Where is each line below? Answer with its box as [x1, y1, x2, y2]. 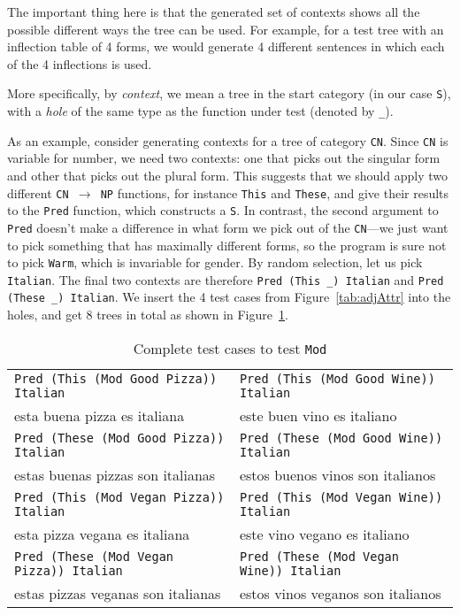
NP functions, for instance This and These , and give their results [100, 183, 449, 202]
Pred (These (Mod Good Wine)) [239, 430, 443, 445]
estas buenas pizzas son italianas [14, 464, 216, 485]
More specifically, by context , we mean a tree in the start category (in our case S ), [7, 84, 451, 103]
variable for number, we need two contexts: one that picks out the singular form [7, 149, 441, 167]
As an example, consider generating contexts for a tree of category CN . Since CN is [7, 131, 448, 150]
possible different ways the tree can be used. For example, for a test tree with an [7, 19, 444, 38]
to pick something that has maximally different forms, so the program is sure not [7, 235, 447, 254]
